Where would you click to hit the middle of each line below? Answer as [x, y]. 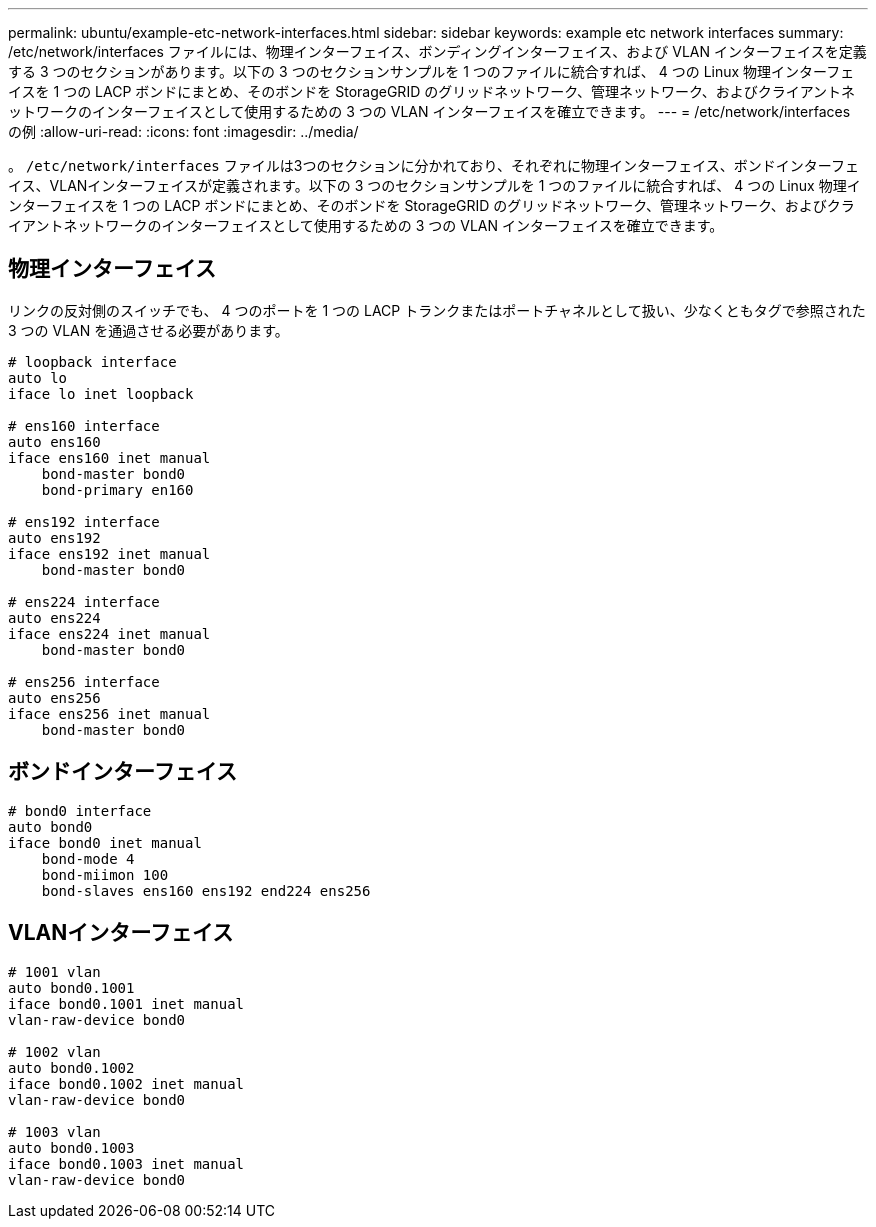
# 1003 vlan [54, 1131]
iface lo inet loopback [101, 393]
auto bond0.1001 [71, 987]
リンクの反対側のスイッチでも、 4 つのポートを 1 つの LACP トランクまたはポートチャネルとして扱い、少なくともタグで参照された [437, 310]
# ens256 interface [84, 681]
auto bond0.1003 [71, 1147]
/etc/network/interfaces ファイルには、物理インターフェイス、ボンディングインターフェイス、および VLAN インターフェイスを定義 [437, 51]
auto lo [38, 377]
